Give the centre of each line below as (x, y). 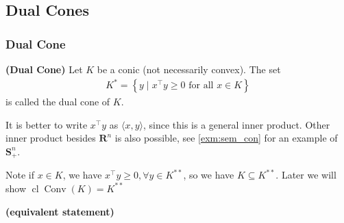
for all (201, 86)
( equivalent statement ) (60, 211)
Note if (20, 175)
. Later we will (306, 175)
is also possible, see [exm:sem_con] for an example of (226, 138)
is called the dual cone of (58, 102)
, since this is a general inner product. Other (236, 124)
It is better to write (47, 124)
